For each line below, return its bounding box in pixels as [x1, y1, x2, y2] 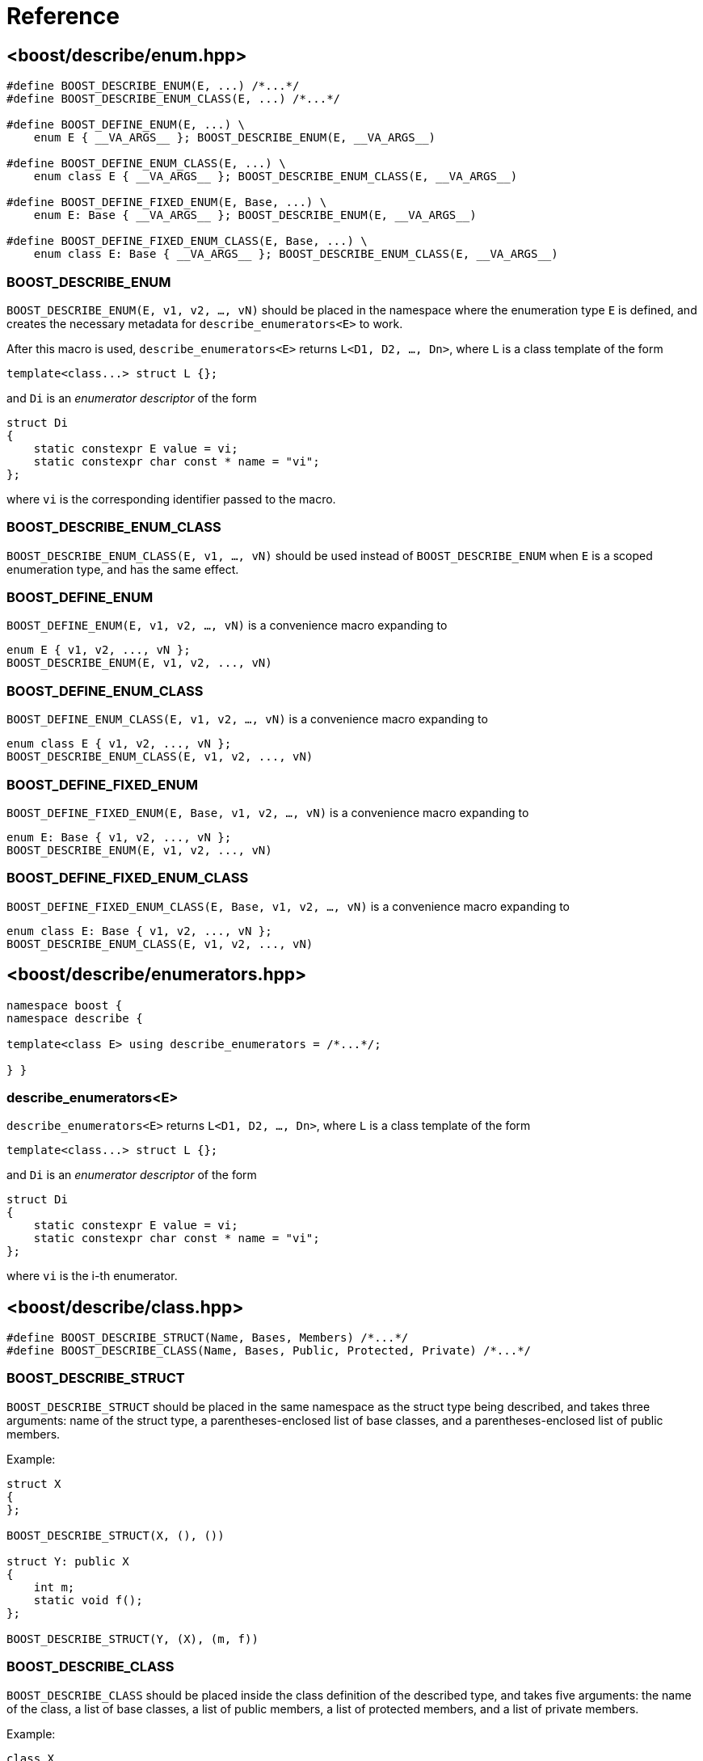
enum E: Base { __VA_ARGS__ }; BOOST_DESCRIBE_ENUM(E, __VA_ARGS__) [33, 209, 477, 222]
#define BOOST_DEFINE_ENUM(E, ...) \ [6, 118, 246, 132]
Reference [6, 2, 120, 30]
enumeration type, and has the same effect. [6, 562, 239, 576]
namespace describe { [6, 1011, 143, 1025]
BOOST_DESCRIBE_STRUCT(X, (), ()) [6, 1528, 225, 1542]
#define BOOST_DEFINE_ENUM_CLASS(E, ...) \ [6, 157, 286, 171]
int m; [33, 1580, 75, 1594]
